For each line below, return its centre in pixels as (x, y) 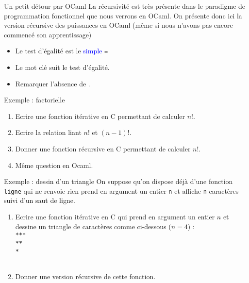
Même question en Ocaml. (54, 165)
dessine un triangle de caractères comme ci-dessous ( (93, 226)
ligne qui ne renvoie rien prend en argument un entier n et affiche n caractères (121, 191)
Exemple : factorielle (34, 100)
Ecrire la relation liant (48, 132)
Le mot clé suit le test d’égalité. (62, 67)
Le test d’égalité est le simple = (62, 51)
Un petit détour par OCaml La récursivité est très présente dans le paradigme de (125, 6)
